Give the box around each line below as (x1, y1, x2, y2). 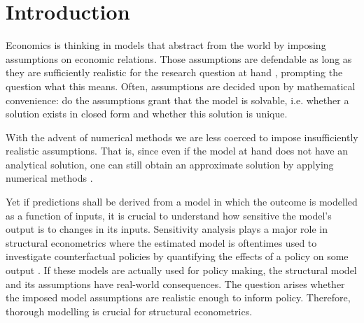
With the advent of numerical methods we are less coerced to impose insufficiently (6, 129, 358, 144)
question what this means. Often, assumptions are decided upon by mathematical (6, 78, 356, 93)
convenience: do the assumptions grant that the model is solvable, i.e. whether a (6, 92, 349, 107)
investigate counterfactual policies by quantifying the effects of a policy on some (6, 249, 349, 264)
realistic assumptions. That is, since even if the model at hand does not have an (6, 143, 348, 158)
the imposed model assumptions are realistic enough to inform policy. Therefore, (6, 290, 351, 305)
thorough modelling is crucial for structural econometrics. (6, 303, 253, 318)
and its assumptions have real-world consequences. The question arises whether (6, 276, 345, 291)
